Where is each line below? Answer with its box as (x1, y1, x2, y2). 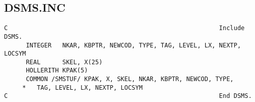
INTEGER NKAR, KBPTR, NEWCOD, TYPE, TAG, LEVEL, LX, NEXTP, (25, 41, 241, 49)
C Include (4, 24, 245, 32)
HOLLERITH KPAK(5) (25, 67, 88, 74)
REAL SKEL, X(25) (25, 58, 103, 66)
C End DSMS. (4, 92, 252, 100)
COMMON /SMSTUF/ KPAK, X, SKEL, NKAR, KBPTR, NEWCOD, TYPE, (25, 75, 234, 83)
